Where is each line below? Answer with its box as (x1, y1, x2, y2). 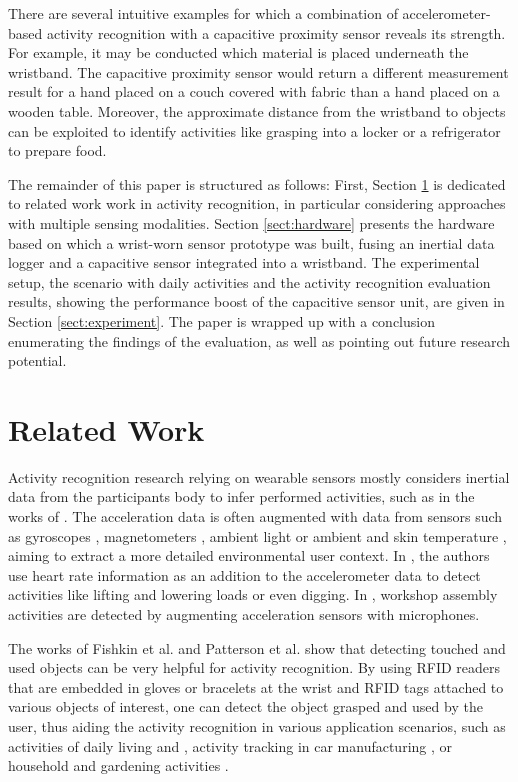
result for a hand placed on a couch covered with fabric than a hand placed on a (8, 81, 500, 102)
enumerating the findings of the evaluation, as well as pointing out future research (8, 330, 511, 351)
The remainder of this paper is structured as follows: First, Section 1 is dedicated (8, 173, 506, 194)
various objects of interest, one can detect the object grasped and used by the (8, 696, 483, 717)
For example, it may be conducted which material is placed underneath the (8, 42, 469, 63)
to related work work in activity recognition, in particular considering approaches (8, 193, 506, 214)
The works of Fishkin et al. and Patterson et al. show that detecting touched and (8, 637, 506, 658)
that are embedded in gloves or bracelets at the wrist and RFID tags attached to (8, 676, 504, 697)
